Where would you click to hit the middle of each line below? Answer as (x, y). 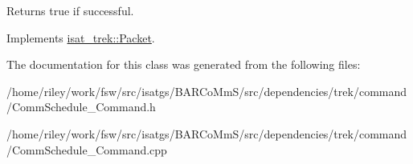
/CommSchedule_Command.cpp (87, 149)
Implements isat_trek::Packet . (81, 37)
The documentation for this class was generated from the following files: (184, 64)
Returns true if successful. (70, 10)
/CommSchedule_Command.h (81, 107)
